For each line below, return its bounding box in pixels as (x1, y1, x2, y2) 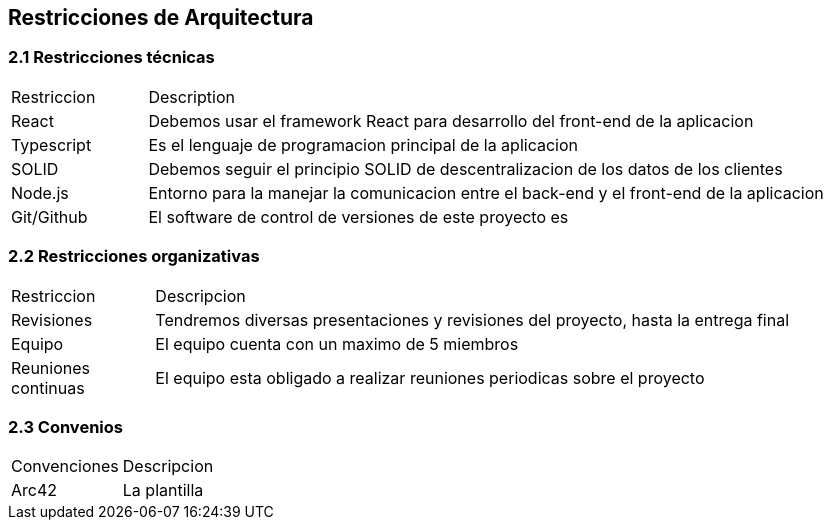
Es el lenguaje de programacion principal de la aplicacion (148, 134, 578, 155)
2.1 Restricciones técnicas (8, 47, 215, 68)
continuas (11, 377, 85, 398)
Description (148, 86, 235, 107)
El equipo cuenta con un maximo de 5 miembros (155, 333, 519, 354)
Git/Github (11, 206, 88, 227)
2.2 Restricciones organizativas (8, 246, 260, 267)
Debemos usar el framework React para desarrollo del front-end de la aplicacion (148, 110, 754, 131)
